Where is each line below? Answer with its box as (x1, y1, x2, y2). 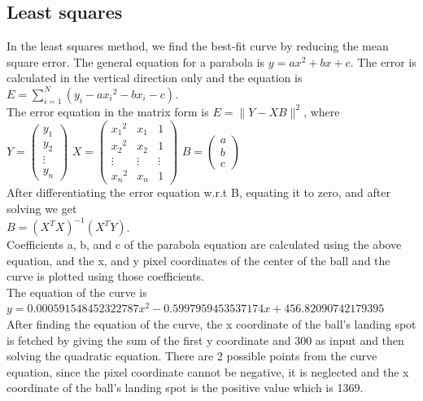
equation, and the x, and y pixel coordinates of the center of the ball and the (7, 251, 390, 268)
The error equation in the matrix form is (7, 102, 209, 120)
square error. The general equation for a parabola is (7, 53, 265, 70)
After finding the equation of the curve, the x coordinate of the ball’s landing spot (7, 316, 416, 333)
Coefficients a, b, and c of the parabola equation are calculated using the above (7, 236, 402, 253)
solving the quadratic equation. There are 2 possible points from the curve (7, 347, 377, 364)
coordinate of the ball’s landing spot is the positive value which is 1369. (7, 379, 364, 396)
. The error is (350, 53, 416, 70)
